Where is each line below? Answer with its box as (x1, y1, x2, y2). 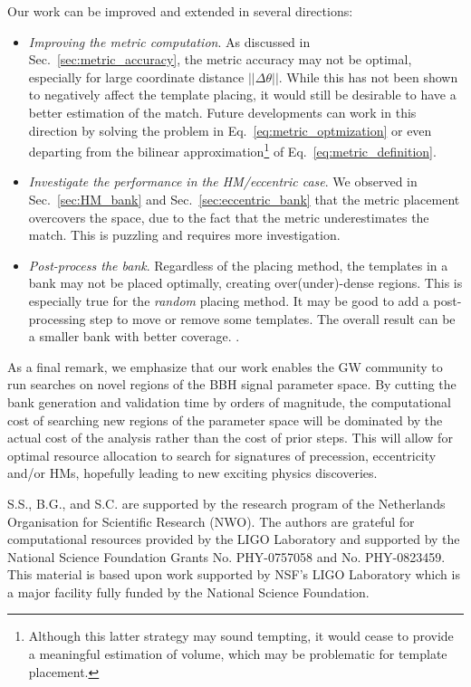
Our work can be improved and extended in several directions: (7, 2, 353, 20)
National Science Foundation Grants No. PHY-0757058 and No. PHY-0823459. (7, 547, 446, 566)
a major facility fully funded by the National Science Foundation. (7, 582, 370, 601)
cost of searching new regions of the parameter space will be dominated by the (7, 410, 443, 429)
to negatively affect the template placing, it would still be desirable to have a (28, 85, 457, 104)
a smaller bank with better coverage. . (28, 327, 240, 346)
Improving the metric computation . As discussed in (28, 32, 311, 51)
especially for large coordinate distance (28, 67, 245, 86)
